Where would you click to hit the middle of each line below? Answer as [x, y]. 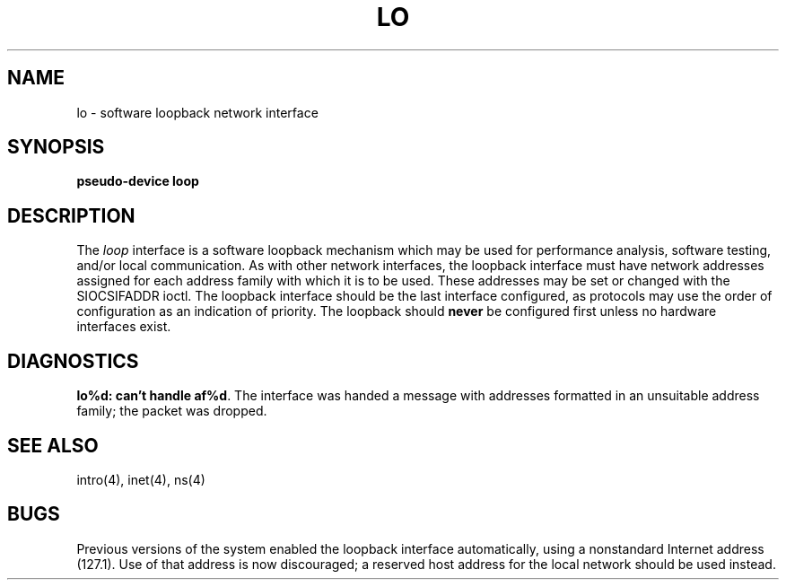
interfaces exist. [124, 327]
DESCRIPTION [71, 215]
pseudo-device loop [138, 181]
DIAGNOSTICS [73, 361]
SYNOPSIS [56, 147]
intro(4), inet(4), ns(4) [141, 479]
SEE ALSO [53, 445]
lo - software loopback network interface [197, 112]
